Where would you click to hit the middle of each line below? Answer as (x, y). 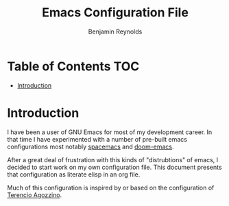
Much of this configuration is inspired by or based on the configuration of (111, 188)
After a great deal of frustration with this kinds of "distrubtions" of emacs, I (113, 159)
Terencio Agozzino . (35, 195)
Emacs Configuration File (115, 13)
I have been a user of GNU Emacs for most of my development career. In (110, 132)
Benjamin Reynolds (115, 31)
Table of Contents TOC (73, 66)
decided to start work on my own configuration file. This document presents (114, 167)
